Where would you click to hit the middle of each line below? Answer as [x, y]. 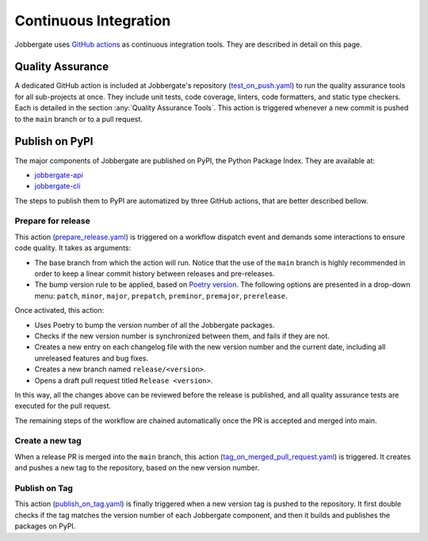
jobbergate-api [59, 175]
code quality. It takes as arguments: [73, 248]
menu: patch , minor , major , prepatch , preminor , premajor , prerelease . [161, 295]
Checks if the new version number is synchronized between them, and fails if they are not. [182, 336]
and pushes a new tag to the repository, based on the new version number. [137, 468]
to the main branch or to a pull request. [78, 119]
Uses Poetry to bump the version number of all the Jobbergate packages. [155, 325]
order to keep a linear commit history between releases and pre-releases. [155, 274]
